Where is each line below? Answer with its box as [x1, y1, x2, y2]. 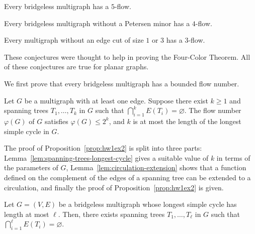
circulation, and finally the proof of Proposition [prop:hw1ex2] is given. [4, 182, 224, 192]
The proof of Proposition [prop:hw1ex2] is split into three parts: [4, 143, 202, 153]
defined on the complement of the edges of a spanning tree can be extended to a [4, 172, 251, 182]
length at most [4, 208, 49, 219]
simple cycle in [4, 126, 49, 136]
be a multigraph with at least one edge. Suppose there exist [24, 95, 208, 105]
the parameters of [4, 162, 58, 173]
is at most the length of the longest [133, 115, 241, 126]
